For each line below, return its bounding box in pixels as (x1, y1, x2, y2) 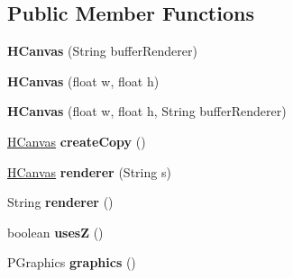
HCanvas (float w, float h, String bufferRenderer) (7, 102, 287, 121)
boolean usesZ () (7, 222, 104, 241)
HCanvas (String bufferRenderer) (7, 41, 197, 60)
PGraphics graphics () (7, 253, 136, 272)
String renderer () (7, 193, 114, 211)
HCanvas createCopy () (7, 131, 146, 150)
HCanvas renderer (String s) (7, 162, 171, 181)
